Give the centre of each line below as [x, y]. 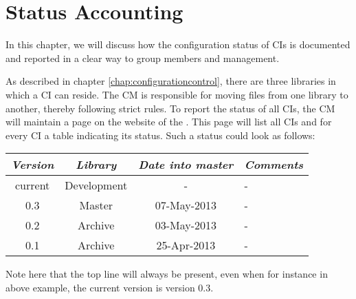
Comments [274, 165]
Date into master [186, 165]
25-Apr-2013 [186, 245]
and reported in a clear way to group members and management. [143, 58]
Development [96, 185]
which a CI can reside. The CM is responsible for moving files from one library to [177, 94]
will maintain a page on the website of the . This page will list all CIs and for [169, 122]
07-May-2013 [186, 205]
